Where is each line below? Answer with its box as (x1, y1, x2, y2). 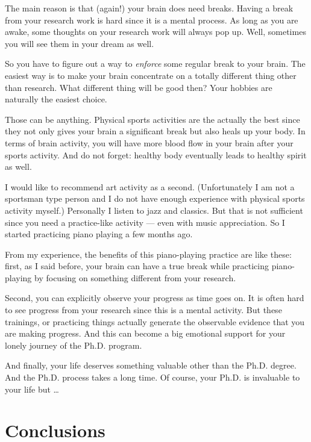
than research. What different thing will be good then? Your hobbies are (5, 81, 272, 93)
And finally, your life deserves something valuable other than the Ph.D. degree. (5, 359, 297, 372)
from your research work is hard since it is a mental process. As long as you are (5, 13, 298, 26)
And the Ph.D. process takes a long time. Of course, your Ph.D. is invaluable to (5, 371, 300, 384)
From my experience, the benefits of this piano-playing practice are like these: (5, 247, 292, 260)
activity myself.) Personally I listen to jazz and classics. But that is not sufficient (5, 204, 303, 216)
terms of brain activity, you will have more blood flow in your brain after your (5, 136, 294, 149)
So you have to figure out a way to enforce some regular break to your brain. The (5, 57, 306, 70)
